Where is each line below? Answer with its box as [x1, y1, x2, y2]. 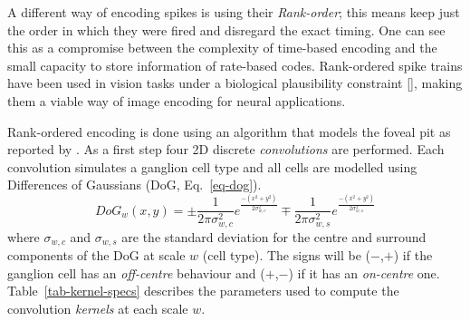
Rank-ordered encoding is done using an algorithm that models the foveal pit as [7, 122, 451, 141]
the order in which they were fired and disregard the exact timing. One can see [7, 20, 446, 39]
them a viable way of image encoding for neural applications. [7, 91, 346, 110]
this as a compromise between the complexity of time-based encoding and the [7, 38, 437, 57]
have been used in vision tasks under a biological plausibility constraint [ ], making [7, 73, 463, 92]
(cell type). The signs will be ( [202, 246, 371, 265]
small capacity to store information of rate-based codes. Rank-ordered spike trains [7, 55, 463, 74]
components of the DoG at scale [7, 246, 186, 265]
